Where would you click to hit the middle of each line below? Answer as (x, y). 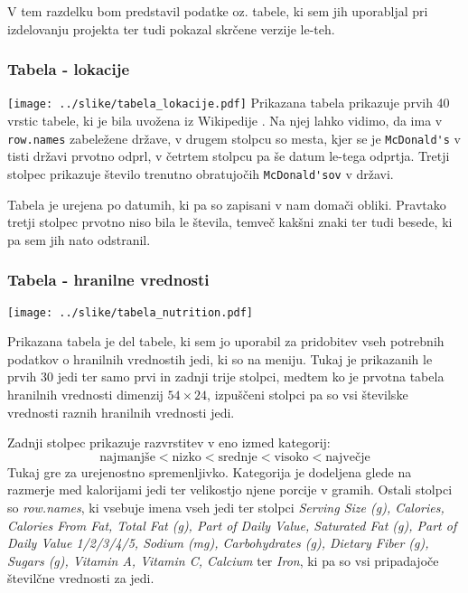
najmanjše (127, 457)
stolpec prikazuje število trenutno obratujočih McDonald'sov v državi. (201, 173)
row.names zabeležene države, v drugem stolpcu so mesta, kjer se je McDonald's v (234, 138)
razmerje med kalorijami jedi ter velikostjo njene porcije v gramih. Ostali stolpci (230, 489)
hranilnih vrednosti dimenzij (85, 394)
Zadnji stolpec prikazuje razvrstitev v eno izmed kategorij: (169, 442)
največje (348, 457)
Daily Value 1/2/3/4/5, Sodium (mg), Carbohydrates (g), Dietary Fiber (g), (218, 543)
